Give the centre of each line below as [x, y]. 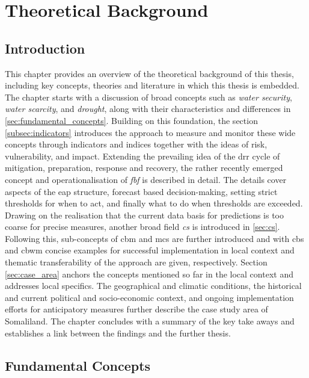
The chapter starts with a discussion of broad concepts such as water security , [148, 97]
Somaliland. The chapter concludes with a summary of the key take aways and [150, 321]
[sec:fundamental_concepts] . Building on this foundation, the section [131, 120]
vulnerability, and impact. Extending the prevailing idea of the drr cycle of [142, 156]
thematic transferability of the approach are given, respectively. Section [136, 262]
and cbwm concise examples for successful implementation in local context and [150, 250]
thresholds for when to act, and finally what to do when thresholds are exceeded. [154, 203]
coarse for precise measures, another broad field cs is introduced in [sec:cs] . [142, 227]
